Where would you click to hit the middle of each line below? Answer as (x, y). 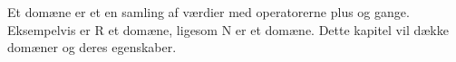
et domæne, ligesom (163, 29)
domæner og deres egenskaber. (92, 47)
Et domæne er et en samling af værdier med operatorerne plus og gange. (209, 12)
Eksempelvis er (49, 29)
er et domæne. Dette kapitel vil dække (342, 29)
